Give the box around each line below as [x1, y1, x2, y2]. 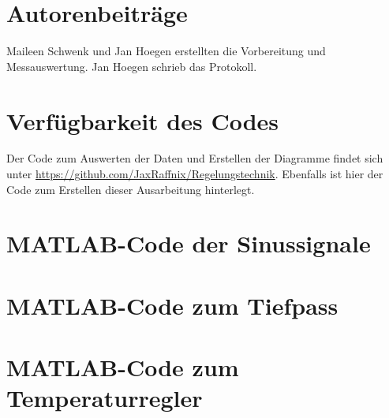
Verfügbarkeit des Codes [6, 104, 279, 136]
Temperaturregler [6, 382, 203, 414]
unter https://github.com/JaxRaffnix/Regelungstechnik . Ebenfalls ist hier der [6, 166, 383, 182]
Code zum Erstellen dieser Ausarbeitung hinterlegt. [6, 181, 255, 197]
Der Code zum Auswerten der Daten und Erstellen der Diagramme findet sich [6, 150, 383, 166]
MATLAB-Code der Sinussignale [6, 227, 371, 259]
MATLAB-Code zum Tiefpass [6, 289, 339, 321]
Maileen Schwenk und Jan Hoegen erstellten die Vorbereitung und [6, 43, 326, 59]
